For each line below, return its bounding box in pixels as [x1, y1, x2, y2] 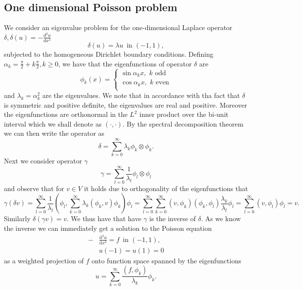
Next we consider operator [4, 156, 82, 166]
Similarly [4, 213, 31, 224]
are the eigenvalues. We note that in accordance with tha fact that [42, 90, 240, 100]
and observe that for [4, 183, 64, 193]
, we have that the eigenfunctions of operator [58, 58, 192, 68]
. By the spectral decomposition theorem [122, 118, 244, 129]
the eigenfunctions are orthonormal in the [4, 109, 128, 119]
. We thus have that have [66, 213, 142, 224]
